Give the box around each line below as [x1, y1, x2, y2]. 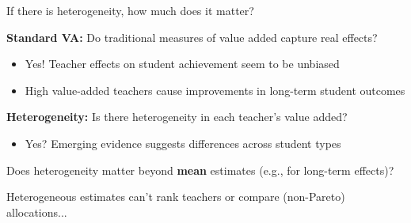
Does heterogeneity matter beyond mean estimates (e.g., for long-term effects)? [6, 161, 394, 178]
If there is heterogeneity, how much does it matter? [6, 2, 254, 18]
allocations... [6, 203, 67, 220]
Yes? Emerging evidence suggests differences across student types [25, 134, 341, 151]
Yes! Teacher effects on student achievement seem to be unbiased [25, 55, 340, 72]
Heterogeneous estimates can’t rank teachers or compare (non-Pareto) [6, 188, 345, 205]
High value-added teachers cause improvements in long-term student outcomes [25, 81, 405, 98]
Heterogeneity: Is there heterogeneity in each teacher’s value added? [6, 108, 348, 125]
